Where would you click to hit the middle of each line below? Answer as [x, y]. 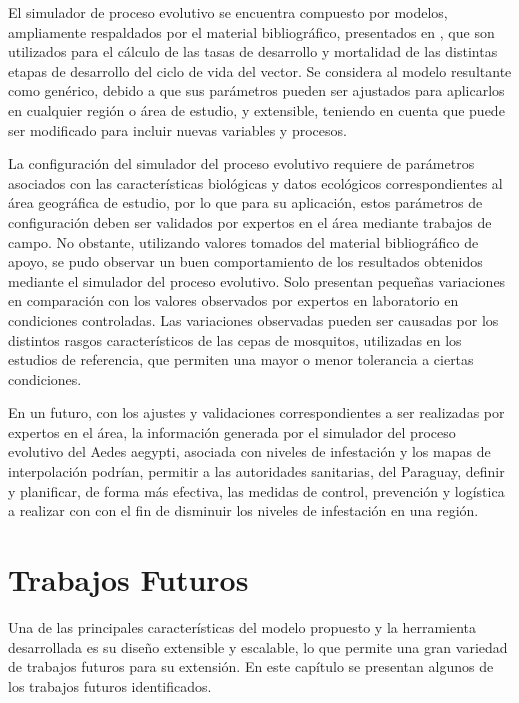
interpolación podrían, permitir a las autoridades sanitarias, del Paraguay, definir [256, 471]
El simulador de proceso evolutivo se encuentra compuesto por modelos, [228, 12]
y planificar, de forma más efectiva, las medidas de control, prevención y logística [256, 490]
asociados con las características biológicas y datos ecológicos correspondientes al [255, 182]
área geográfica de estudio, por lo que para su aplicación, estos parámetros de [245, 202]
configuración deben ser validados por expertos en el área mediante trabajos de [250, 221]
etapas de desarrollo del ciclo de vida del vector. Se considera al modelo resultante [260, 70]
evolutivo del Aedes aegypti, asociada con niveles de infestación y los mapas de [249, 451]
